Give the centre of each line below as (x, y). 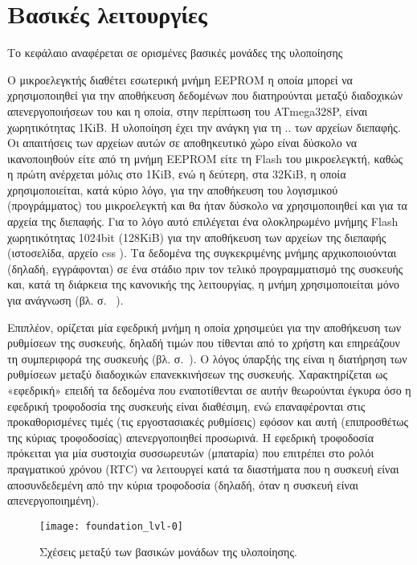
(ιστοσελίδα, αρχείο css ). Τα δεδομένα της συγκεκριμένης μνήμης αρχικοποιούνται (202, 253)
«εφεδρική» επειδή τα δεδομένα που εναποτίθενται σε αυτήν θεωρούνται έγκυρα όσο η (209, 390)
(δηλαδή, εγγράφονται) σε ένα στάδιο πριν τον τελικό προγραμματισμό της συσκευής (205, 268)
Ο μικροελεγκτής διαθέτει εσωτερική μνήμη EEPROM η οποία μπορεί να (180, 79)
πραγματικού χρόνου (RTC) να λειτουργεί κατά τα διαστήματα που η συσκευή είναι (203, 468)
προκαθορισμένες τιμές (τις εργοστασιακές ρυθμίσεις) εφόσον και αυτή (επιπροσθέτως (208, 422)
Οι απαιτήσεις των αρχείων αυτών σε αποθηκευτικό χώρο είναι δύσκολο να (182, 143)
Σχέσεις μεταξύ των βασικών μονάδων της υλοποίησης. (168, 552)
